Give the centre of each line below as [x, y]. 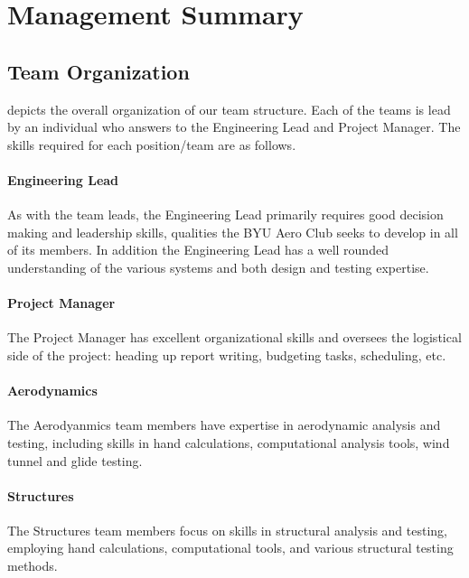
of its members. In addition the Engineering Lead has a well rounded [198, 250]
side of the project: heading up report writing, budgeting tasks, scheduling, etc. [227, 354]
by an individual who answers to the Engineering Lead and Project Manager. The [234, 127]
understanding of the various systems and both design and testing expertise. [218, 267]
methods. [33, 566]
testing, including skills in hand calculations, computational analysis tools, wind [229, 442]
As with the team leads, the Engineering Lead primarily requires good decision [225, 214]
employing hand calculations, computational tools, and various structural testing [230, 548]
